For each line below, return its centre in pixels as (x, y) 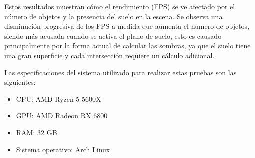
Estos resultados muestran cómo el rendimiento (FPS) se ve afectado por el (120, 6)
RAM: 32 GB (36, 132)
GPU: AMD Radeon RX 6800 (62, 116)
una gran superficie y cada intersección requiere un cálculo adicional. (109, 55)
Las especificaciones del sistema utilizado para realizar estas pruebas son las (120, 72)
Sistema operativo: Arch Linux (63, 149)
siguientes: (20, 82)
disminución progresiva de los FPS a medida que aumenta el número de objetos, (127, 26)
